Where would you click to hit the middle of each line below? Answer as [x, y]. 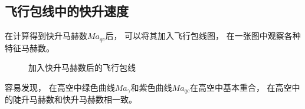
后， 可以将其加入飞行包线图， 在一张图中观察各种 [203, 36]
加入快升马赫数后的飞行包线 [82, 67]
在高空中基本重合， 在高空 [241, 87]
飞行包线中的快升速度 [67, 11]
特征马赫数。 [29, 47]
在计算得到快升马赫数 [46, 36]
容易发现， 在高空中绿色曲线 [60, 87]
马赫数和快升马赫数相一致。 [83, 99]
